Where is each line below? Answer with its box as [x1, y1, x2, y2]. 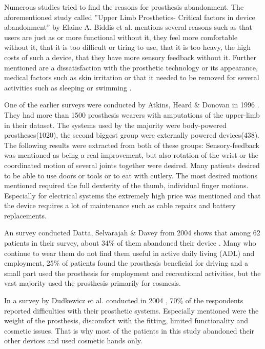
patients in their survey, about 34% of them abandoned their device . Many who [4, 237, 256, 248]
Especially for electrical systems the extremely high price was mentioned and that [4, 190, 261, 200]
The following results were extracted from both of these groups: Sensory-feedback [4, 139, 259, 150]
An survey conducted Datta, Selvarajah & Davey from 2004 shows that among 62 [4, 227, 260, 238]
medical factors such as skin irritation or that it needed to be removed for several [4, 72, 259, 83]
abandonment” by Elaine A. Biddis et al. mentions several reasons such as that [4, 22, 252, 32]
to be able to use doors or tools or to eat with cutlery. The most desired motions [4, 170, 258, 180]
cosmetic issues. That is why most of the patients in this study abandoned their [4, 325, 254, 336]
